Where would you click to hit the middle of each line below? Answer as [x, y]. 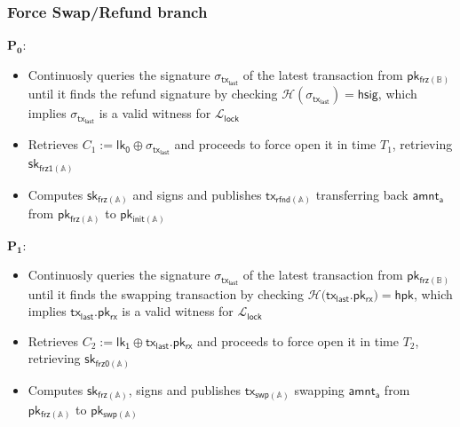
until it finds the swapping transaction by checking [166, 293]
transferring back [362, 194]
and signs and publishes [197, 194]
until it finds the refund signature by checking [153, 94]
